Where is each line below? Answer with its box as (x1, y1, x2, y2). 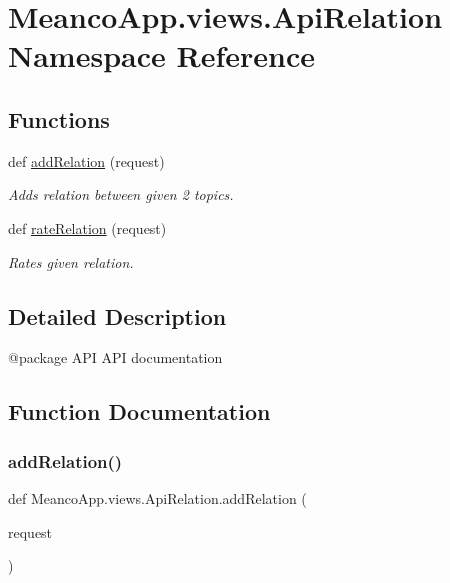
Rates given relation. (8, 251, 134, 272)
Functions (8, 103, 110, 134)
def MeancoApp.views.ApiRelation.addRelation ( (8, 487, 307, 508)
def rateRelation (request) (8, 217, 167, 238)
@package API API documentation (8, 347, 223, 368)
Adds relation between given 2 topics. (8, 184, 234, 205)
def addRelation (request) (8, 150, 165, 171)
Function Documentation (8, 396, 271, 427)
